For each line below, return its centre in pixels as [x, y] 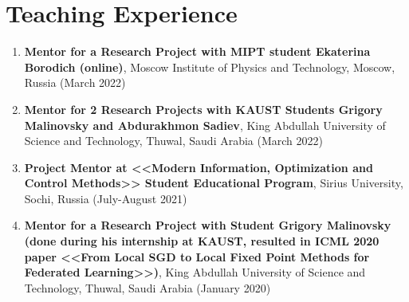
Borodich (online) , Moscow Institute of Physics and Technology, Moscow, [210, 67]
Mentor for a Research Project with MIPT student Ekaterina [197, 51]
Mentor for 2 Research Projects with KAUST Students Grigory [203, 109]
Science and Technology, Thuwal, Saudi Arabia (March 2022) [174, 141]
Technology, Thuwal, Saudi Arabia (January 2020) [147, 287]
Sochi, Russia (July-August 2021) [106, 198]
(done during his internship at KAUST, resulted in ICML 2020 [202, 241]
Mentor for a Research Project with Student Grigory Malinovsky [208, 225]
